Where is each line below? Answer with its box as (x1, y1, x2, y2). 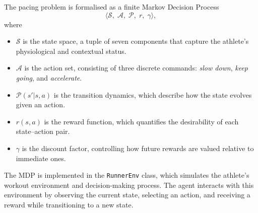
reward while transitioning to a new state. (4, 199, 134, 209)
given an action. (16, 99, 66, 110)
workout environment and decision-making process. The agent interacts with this (4, 179, 254, 190)
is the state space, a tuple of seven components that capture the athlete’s (23, 36, 249, 46)
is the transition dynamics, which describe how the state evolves (53, 89, 252, 100)
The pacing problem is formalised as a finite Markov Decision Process (4, 2, 219, 12)
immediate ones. (16, 153, 66, 163)
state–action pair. (16, 126, 70, 136)
